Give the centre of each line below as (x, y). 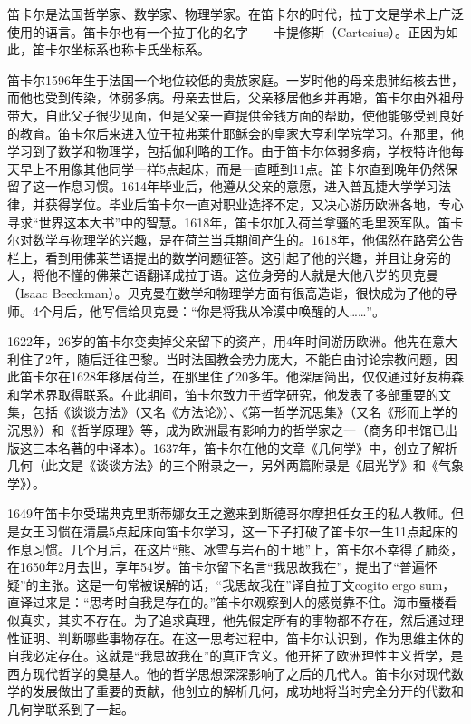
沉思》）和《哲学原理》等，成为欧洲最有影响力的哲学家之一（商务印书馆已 (226, 430)
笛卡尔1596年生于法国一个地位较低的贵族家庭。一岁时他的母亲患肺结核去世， (235, 79)
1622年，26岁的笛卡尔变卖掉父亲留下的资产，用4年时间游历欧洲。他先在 (220, 341)
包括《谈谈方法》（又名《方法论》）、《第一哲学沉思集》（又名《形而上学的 (245, 412)
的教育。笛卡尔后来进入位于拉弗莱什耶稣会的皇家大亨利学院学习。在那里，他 (235, 133)
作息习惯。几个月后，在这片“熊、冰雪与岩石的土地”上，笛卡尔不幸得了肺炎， (235, 549)
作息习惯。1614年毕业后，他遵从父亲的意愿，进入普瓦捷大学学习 (248, 186)
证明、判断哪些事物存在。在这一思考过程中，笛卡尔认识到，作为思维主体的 (241, 637)
